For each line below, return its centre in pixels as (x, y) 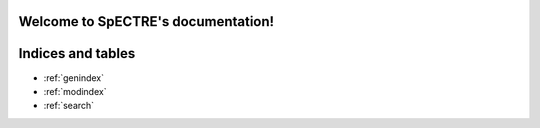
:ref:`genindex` (74, 77)
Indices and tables (77, 53)
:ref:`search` (69, 106)
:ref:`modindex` (75, 91)
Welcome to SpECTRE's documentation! (146, 21)
